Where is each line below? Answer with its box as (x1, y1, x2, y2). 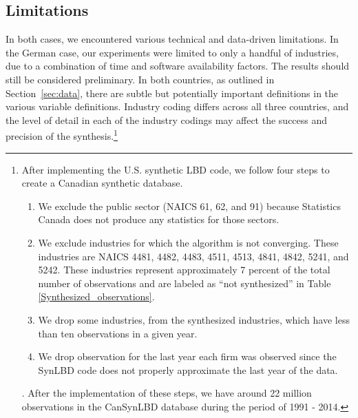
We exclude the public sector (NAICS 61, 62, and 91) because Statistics (38, 198, 341, 213)
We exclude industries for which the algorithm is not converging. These (38, 235, 339, 249)
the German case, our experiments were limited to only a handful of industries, (6, 45, 339, 59)
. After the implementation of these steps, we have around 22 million (21, 386, 312, 400)
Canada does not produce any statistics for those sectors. (38, 212, 280, 227)
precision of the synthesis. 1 (6, 127, 118, 143)
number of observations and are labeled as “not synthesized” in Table (38, 275, 331, 290)
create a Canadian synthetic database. (21, 176, 183, 190)
